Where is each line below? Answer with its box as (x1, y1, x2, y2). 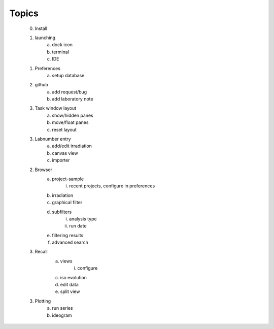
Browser (35, 167, 53, 173)
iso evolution (60, 274, 87, 280)
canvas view (52, 150, 78, 156)
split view (60, 288, 80, 294)
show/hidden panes (52, 112, 93, 118)
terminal (52, 49, 70, 55)
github (35, 82, 48, 88)
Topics (9, 8, 39, 19)
